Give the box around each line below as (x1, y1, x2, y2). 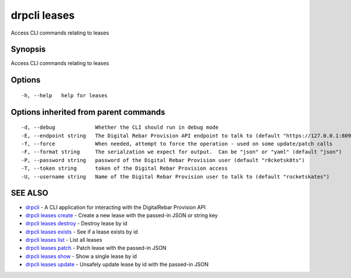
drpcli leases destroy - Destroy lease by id (25, 220, 128, 227)
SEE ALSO (11, 188, 49, 198)
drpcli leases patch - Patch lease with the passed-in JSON (25, 245, 167, 252)
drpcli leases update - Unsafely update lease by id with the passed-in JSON (25, 261, 209, 268)
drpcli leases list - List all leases (25, 236, 102, 243)
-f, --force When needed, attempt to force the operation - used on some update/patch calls (21, 140, 333, 147)
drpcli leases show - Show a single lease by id (25, 252, 137, 260)
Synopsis (11, 44, 46, 54)
